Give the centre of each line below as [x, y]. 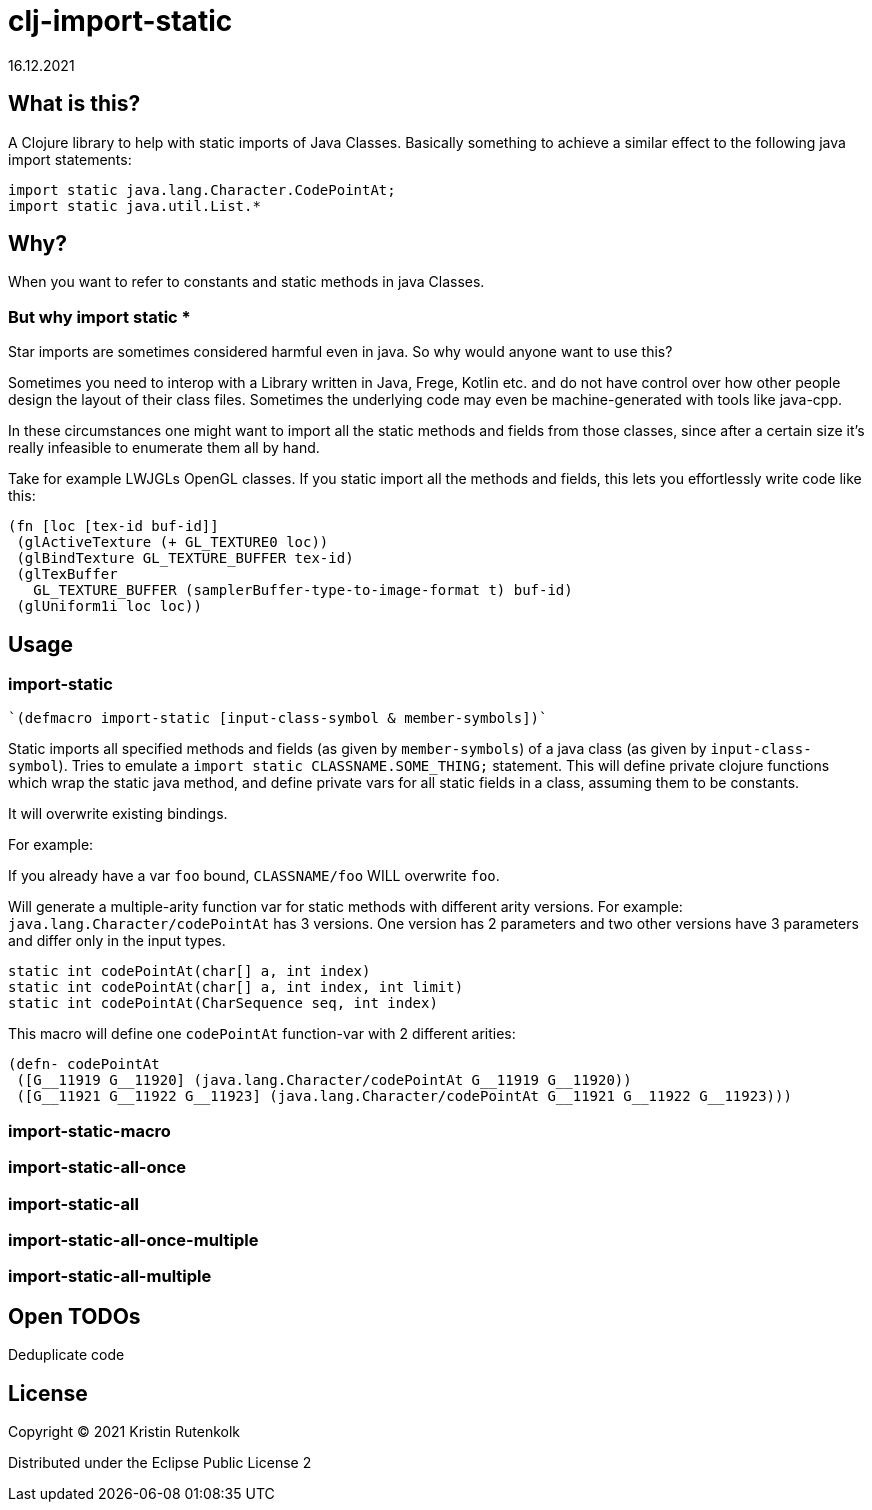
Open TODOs [74, 1316]
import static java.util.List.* [134, 205]
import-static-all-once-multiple [133, 1239]
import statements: [70, 159]
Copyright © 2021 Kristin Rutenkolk [124, 1431]
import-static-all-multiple [110, 1276]
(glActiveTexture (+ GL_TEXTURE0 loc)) [172, 542]
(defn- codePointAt [84, 1064]
